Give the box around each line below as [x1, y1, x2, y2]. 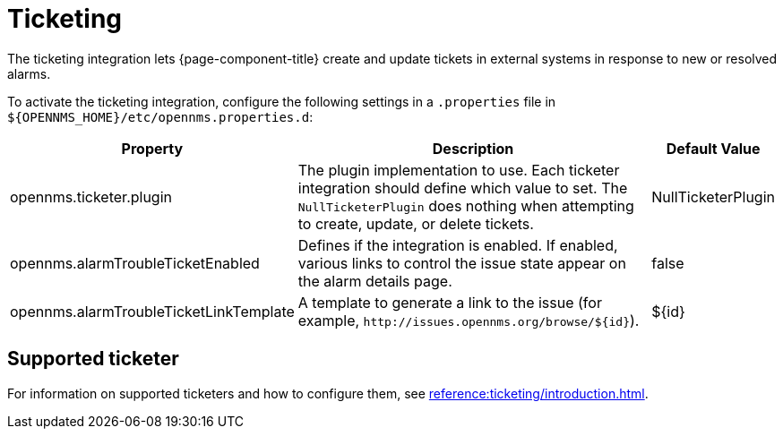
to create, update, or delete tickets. [297, 214, 534, 233]
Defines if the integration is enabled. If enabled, [297, 235, 618, 254]
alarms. [7, 65, 51, 81]
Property [121, 139, 184, 158]
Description [432, 139, 514, 158]
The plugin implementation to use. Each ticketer [297, 160, 620, 179]
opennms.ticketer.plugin [10, 187, 173, 206]
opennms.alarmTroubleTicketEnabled [10, 253, 260, 272]
